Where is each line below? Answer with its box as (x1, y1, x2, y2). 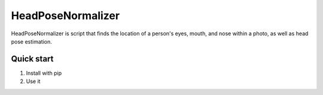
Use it (26, 78, 41, 85)
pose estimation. (11, 38, 52, 45)
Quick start (11, 54, 54, 64)
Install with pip (26, 69, 62, 76)
